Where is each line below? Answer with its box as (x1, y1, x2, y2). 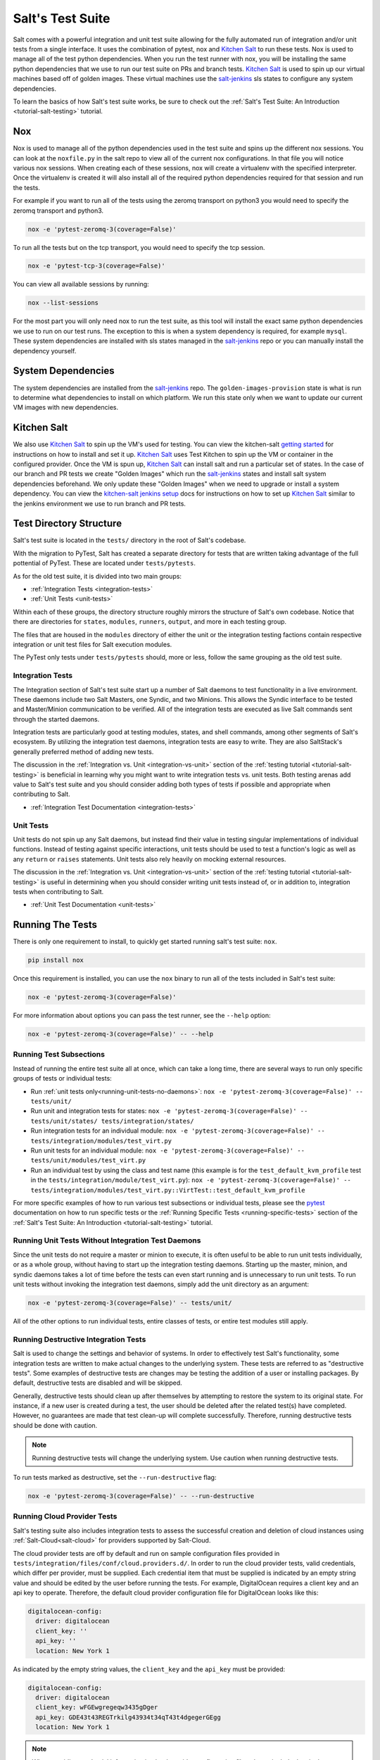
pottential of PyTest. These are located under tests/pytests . (13, 559, 196, 567)
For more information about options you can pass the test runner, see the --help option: (13, 1011, 271, 1020)
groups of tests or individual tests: (13, 1074, 112, 1083)
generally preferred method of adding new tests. (13, 747, 154, 756)
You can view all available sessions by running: (13, 280, 149, 289)
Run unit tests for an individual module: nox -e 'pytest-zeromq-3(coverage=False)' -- (30, 1146, 305, 1155)
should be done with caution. (13, 1421, 98, 1429)
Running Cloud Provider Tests (13, 1511, 118, 1521)
